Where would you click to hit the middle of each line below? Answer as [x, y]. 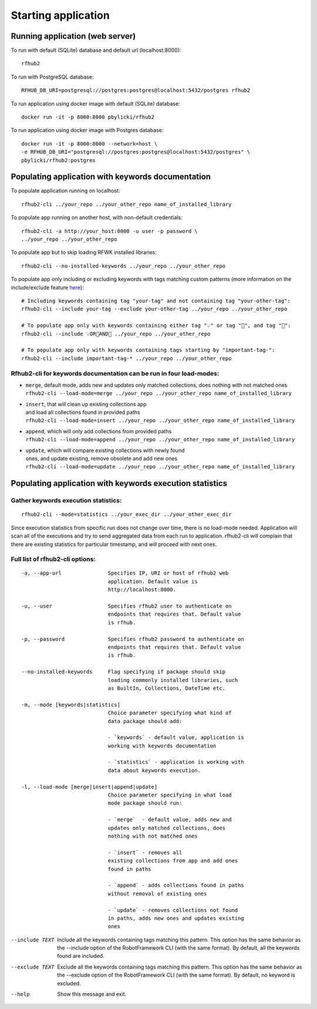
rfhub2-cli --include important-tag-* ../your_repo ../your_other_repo [127, 358]
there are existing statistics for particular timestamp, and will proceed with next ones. [114, 544]
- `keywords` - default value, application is [176, 738]
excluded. [69, 983]
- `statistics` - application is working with [176, 762]
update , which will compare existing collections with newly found [105, 450]
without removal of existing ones [157, 893]
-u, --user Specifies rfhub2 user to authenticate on [127, 606]
